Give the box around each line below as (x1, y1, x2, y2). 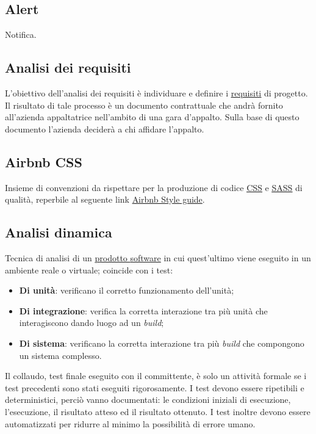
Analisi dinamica (5, 223, 112, 242)
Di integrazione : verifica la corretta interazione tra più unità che (19, 304, 268, 317)
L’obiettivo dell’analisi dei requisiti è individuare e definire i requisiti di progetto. (5, 87, 308, 99)
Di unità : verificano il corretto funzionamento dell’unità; (19, 284, 234, 297)
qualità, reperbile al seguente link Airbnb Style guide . (5, 193, 205, 206)
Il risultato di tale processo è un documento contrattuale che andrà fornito (5, 98, 283, 111)
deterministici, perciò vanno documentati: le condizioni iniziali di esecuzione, (5, 393, 291, 406)
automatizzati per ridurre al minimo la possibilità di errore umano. (5, 417, 256, 430)
